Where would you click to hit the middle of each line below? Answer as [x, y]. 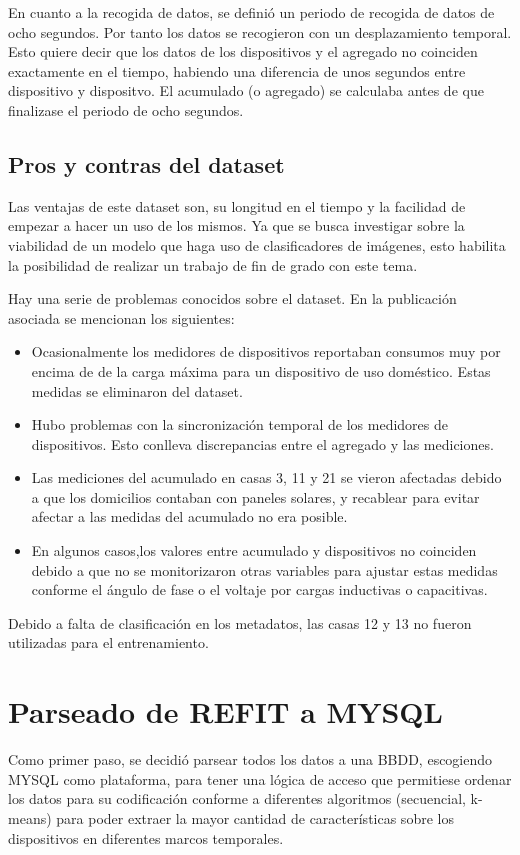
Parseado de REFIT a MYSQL [225, 711]
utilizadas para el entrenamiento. [108, 642]
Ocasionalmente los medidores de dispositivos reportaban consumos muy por [266, 351]
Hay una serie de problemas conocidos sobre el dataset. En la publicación [232, 298]
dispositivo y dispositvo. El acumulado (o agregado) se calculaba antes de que [246, 90]
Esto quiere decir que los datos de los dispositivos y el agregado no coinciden [243, 51]
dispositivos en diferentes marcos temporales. [146, 837]
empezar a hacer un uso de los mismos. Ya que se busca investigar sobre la [236, 225]
